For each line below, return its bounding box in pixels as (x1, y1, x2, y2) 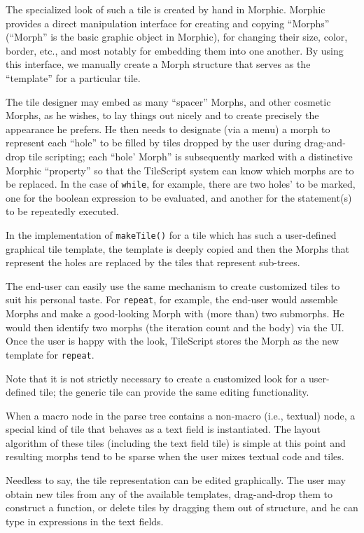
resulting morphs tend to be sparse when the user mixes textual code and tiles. (6, 449, 344, 464)
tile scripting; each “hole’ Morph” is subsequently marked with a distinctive (28, 148, 353, 163)
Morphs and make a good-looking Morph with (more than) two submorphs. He (6, 306, 344, 321)
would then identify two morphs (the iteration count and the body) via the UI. (6, 319, 344, 334)
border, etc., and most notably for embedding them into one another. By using (6, 43, 344, 57)
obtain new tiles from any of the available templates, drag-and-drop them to (6, 486, 332, 501)
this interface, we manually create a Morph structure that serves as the (6, 57, 311, 71)
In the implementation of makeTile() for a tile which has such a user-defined (6, 227, 337, 242)
